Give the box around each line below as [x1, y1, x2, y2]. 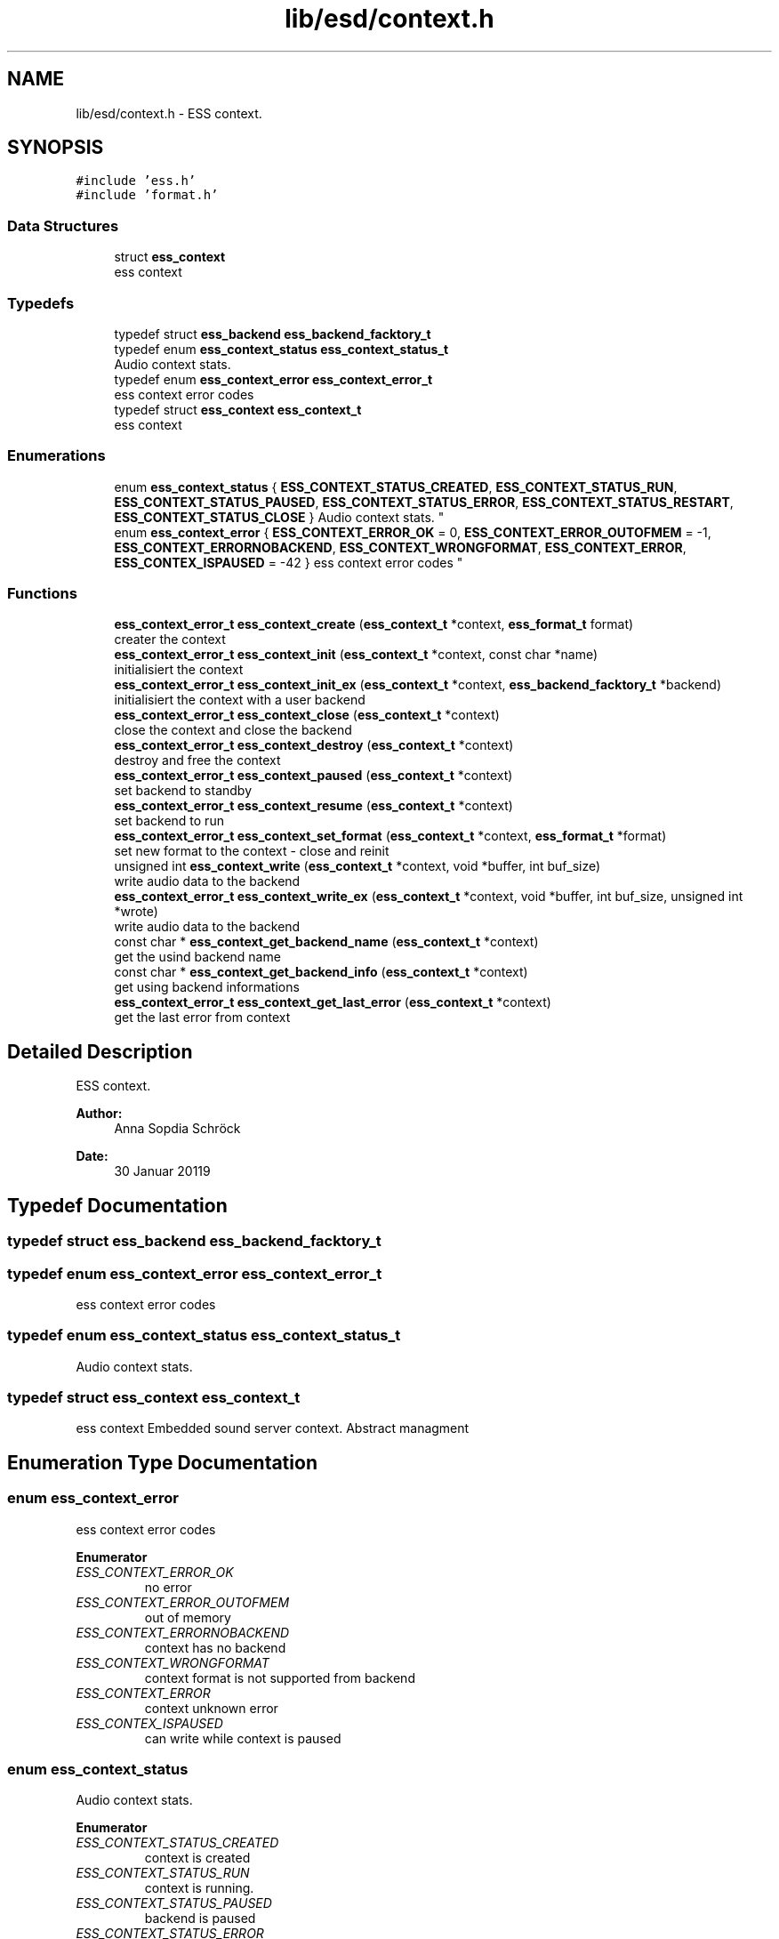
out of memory [144, 1609, 231, 1625]
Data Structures [7, 216, 119, 235]
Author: [76, 1106, 123, 1122]
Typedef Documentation [7, 1194, 228, 1217]
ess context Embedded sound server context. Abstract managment [76, 1420, 470, 1436]
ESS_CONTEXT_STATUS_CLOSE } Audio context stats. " [114, 509, 445, 525]
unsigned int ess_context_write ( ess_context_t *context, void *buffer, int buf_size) [114, 858, 601, 874]
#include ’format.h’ [76, 188, 219, 203]
